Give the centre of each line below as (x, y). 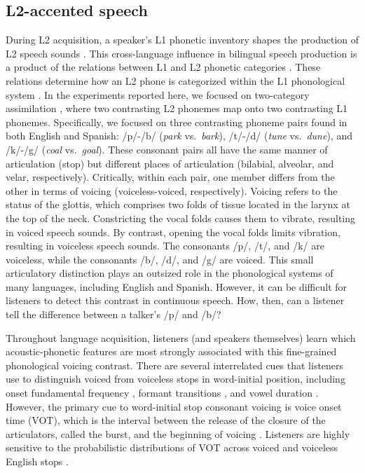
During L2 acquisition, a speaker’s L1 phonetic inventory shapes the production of (182, 40)
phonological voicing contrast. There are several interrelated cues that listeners (175, 365)
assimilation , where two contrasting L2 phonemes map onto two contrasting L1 (177, 108)
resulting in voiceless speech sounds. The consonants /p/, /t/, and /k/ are (165, 246)
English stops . (37, 461)
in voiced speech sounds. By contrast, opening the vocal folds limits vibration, (173, 232)
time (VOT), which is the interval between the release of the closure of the (166, 420)
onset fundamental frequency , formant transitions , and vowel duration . (162, 393)
